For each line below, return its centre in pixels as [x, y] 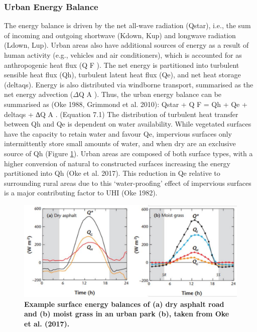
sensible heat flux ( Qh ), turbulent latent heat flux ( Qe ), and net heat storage [122, 75]
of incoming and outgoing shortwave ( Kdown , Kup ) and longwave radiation [120, 35]
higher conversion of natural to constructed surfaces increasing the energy [117, 163]
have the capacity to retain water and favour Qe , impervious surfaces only [118, 133]
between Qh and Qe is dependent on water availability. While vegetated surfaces [128, 124]
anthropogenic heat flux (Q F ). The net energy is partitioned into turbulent [122, 65]
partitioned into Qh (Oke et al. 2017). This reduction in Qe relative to [112, 173]
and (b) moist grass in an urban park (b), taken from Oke [127, 314]
